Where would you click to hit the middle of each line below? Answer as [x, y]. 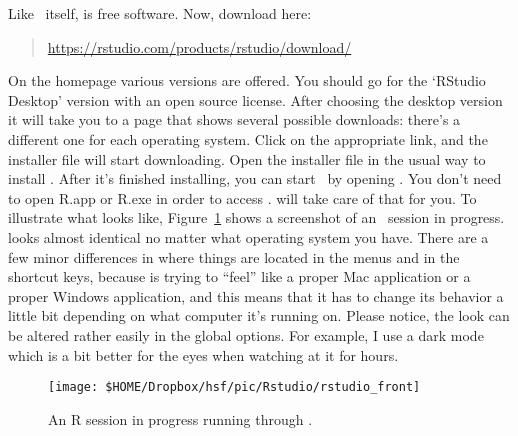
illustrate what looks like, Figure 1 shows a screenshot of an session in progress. [256, 217]
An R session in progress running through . [180, 418]
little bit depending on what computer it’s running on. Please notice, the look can [259, 315]
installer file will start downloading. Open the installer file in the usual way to [247, 158]
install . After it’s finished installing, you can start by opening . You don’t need [255, 178]
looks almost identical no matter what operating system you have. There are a [248, 236]
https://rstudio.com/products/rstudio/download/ [199, 46]
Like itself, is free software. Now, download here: [160, 13]
